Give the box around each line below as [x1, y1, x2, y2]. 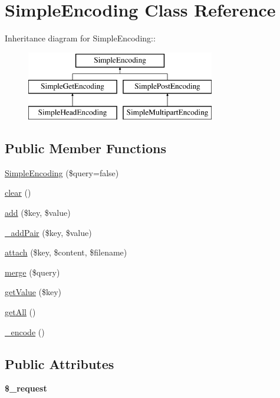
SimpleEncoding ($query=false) [5, 166, 119, 179]
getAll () [5, 306, 36, 318]
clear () [5, 186, 31, 199]
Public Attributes [5, 354, 114, 373]
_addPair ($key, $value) [5, 226, 92, 238]
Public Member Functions [5, 139, 166, 157]
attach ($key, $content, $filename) [5, 246, 127, 258]
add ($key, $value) [5, 206, 71, 219]
